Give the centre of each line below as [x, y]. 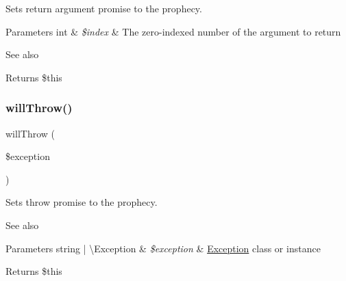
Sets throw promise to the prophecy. [82, 202]
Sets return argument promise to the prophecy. [104, 8]
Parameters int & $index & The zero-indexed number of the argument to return [173, 31]
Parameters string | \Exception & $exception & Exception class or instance [163, 248]
